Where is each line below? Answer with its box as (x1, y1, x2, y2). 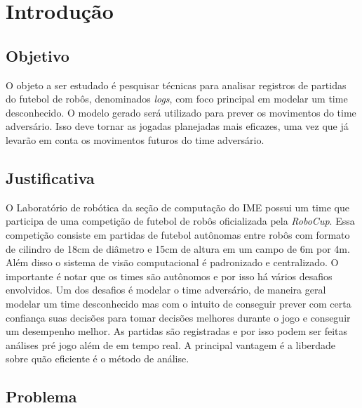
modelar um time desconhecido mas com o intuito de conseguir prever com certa (6, 296, 351, 310)
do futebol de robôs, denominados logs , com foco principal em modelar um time (6, 91, 348, 106)
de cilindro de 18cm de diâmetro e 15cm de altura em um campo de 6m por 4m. (6, 241, 350, 256)
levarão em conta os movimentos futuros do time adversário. (6, 132, 264, 147)
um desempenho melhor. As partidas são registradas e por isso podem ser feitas (6, 324, 348, 338)
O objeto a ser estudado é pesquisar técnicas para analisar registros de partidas (6, 77, 347, 92)
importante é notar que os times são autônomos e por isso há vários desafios (6, 268, 333, 283)
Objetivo (6, 44, 69, 66)
